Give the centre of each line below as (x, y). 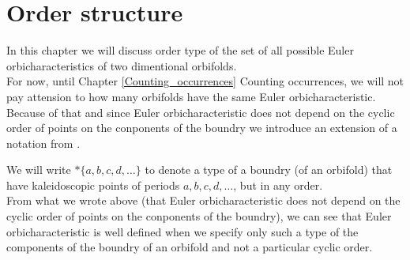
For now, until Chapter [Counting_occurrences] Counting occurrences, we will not (205, 81)
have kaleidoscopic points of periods (93, 185)
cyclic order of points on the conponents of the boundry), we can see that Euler (199, 216)
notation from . (43, 143)
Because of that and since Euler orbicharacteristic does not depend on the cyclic (201, 112)
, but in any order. (278, 185)
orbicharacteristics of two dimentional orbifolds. (122, 65)
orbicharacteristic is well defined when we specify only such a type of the (182, 231)
